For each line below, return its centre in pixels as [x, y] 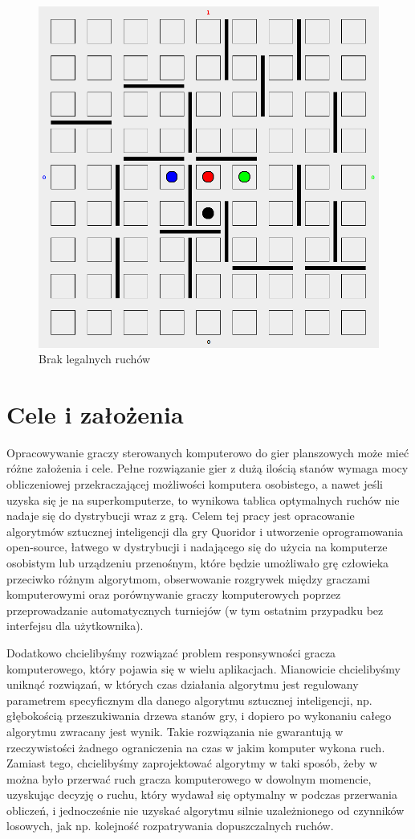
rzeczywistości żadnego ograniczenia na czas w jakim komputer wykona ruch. [196, 747]
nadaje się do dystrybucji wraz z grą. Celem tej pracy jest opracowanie [181, 516]
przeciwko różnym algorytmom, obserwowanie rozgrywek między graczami [188, 578]
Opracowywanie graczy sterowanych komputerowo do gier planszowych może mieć [208, 452]
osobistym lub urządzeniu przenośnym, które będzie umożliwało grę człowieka [198, 562]
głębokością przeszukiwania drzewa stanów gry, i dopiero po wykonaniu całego [199, 716]
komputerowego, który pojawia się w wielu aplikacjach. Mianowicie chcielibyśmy [203, 668]
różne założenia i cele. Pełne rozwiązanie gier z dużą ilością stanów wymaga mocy [207, 468]
